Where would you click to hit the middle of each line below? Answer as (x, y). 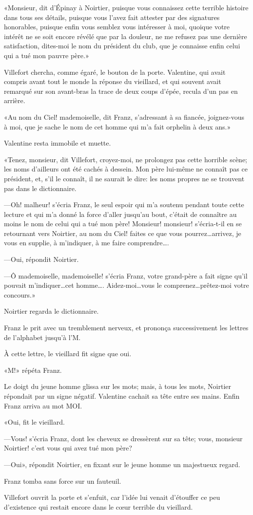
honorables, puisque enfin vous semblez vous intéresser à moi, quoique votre (117, 27)
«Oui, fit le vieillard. (34, 422)
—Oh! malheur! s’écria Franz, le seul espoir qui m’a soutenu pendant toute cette (124, 204)
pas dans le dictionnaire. (40, 188)
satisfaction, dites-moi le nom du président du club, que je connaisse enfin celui (122, 46)
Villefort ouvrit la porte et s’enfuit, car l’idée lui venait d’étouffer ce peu (112, 497)
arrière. (15, 100)
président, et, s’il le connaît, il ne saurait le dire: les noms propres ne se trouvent (124, 178)
